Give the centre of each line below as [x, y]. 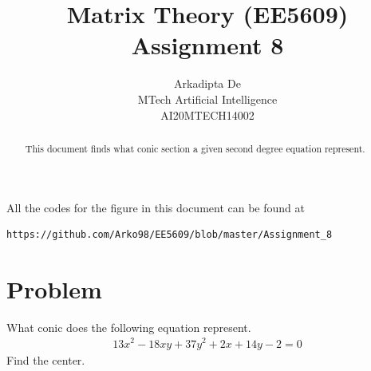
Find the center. [46, 359]
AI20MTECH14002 [207, 114]
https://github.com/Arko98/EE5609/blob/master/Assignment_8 [170, 235]
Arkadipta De [207, 83]
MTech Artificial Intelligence [207, 99]
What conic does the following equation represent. [129, 327]
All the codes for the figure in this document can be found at [156, 207]
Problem [54, 288]
